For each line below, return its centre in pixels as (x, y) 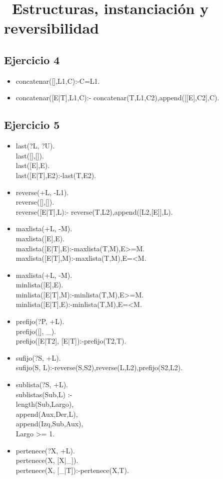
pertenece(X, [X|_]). (47, 460)
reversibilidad (51, 28)
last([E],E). (33, 165)
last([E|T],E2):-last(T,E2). (56, 175)
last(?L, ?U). (35, 146)
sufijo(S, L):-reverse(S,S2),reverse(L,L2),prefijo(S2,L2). (99, 367)
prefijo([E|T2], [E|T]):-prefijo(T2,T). (71, 341)
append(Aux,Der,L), (47, 414)
